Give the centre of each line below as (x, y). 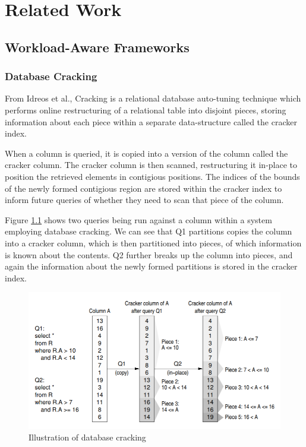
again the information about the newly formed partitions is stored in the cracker (151, 266)
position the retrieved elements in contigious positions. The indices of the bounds (152, 176)
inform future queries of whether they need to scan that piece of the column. (144, 200)
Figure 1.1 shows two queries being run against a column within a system (138, 219)
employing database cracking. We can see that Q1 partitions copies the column (149, 231)
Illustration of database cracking (87, 437)
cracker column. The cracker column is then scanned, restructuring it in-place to (151, 165)
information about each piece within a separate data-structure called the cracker (151, 121)
